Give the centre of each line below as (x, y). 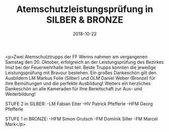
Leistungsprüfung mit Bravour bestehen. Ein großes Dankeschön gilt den (81, 73)
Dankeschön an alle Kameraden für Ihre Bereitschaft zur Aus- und (74, 88)
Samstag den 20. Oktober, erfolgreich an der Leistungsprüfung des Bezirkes (84, 62)
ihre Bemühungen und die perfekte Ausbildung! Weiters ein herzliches (78, 83)
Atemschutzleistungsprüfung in (85, 9)
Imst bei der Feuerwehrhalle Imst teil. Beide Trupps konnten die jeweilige (81, 67)
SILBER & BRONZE (85, 20)
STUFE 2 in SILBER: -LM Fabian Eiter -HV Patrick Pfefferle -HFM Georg (79, 103)
